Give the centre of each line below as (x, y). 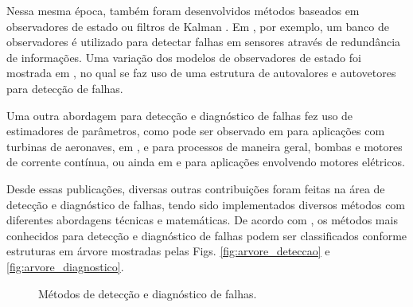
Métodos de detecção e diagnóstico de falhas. (148, 293)
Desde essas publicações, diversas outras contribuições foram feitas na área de (196, 188)
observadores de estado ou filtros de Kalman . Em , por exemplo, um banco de (198, 26)
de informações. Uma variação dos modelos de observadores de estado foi (184, 57)
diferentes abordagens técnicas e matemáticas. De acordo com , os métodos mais (202, 220)
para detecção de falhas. (65, 88)
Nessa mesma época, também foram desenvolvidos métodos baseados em (183, 10)
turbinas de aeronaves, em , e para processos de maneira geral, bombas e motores (205, 146)
